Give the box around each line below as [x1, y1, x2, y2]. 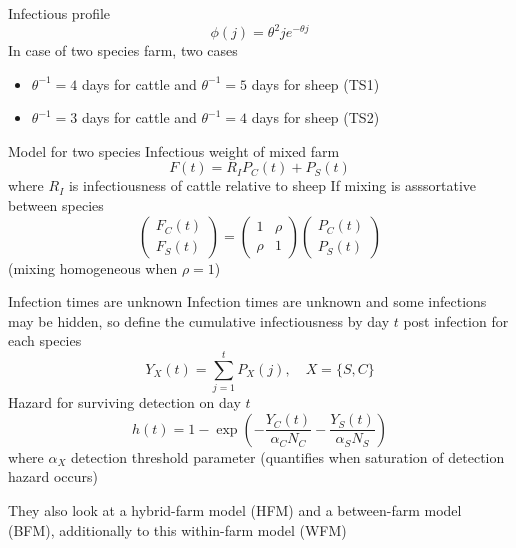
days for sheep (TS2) [251, 107, 380, 128]
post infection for [403, 310, 509, 331]
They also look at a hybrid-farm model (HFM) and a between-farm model [8, 499, 462, 520]
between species [8, 195, 104, 216]
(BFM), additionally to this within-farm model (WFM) [8, 519, 347, 540]
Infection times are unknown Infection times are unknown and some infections [8, 291, 487, 312]
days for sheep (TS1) [251, 73, 380, 94]
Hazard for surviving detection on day [8, 392, 241, 413]
